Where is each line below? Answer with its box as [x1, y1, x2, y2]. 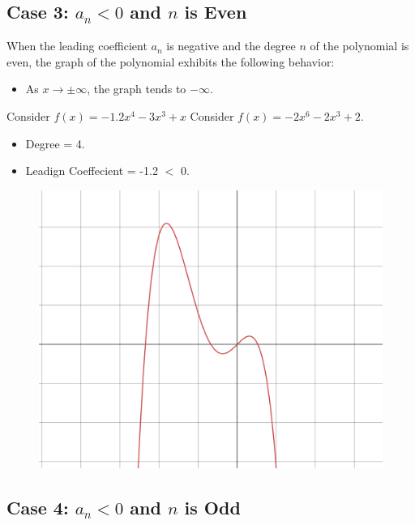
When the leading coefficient [6, 37, 148, 54]
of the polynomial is [310, 37, 409, 54]
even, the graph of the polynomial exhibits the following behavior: [6, 53, 335, 70]
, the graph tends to [87, 80, 186, 97]
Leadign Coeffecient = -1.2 [25, 162, 158, 179]
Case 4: [6, 495, 69, 519]
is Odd [184, 495, 241, 519]
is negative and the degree [166, 37, 296, 54]
